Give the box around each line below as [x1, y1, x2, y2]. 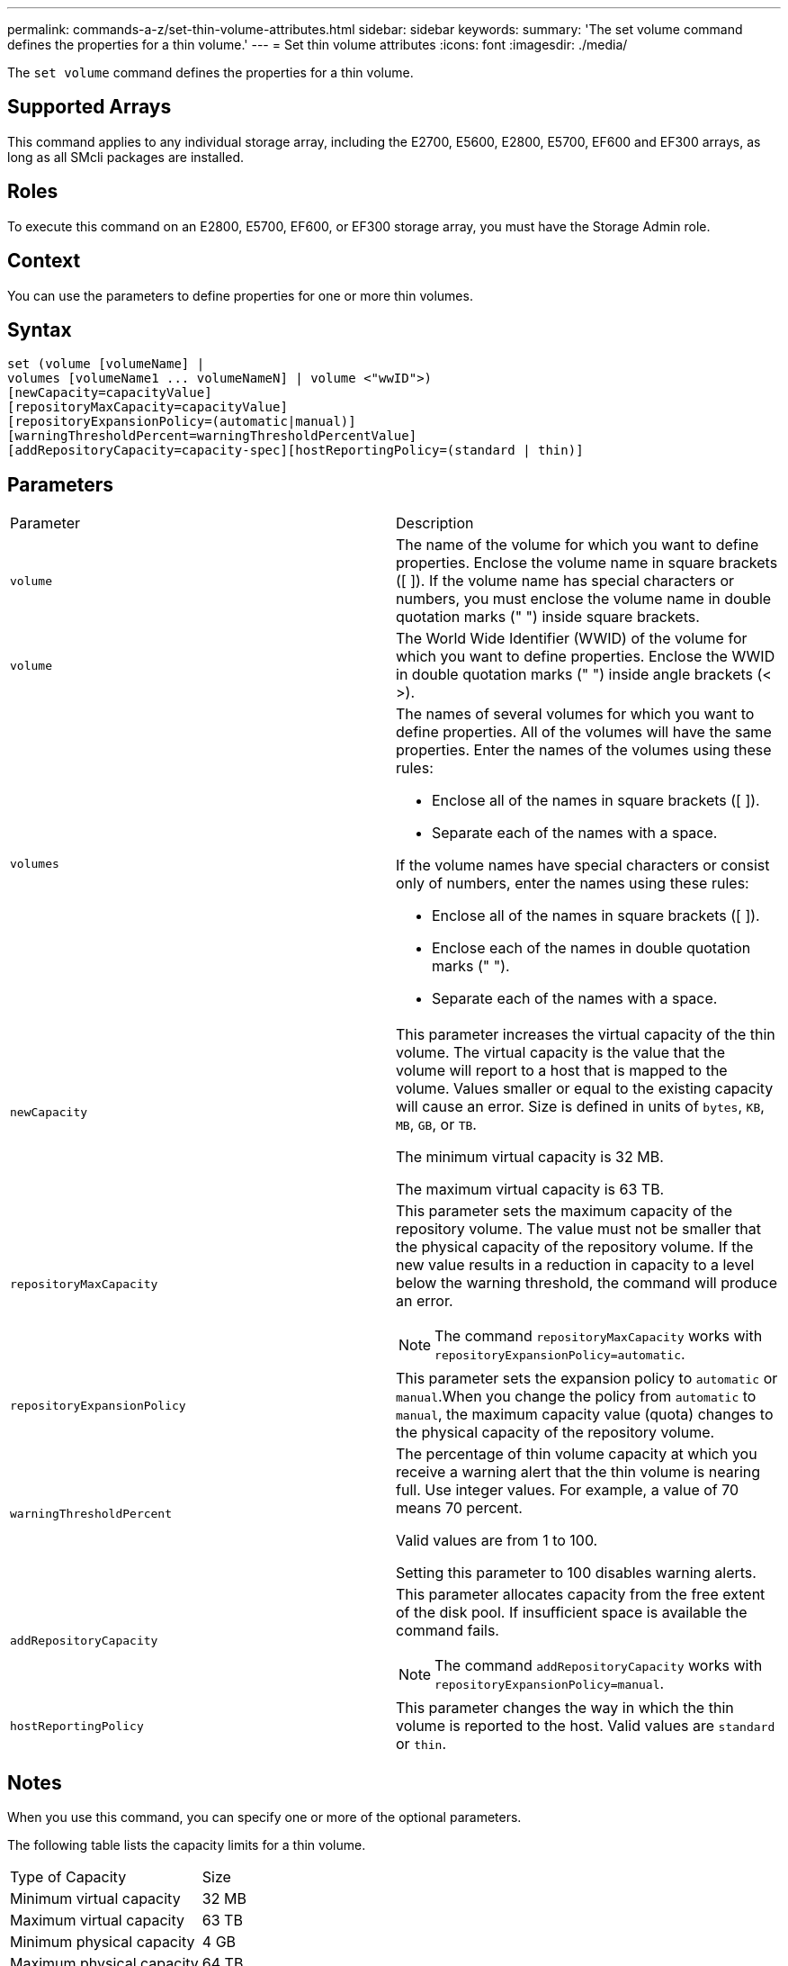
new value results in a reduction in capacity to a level [396, 1256, 755, 1275]
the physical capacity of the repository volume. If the [396, 1238, 754, 1257]
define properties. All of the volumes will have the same [396, 723, 772, 742]
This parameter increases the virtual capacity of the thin [396, 1025, 775, 1044]
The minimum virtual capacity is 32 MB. [396, 1148, 664, 1167]
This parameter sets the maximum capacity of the [396, 1202, 733, 1221]
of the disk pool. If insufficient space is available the [396, 1603, 748, 1622]
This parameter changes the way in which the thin [396, 1699, 734, 1718]
